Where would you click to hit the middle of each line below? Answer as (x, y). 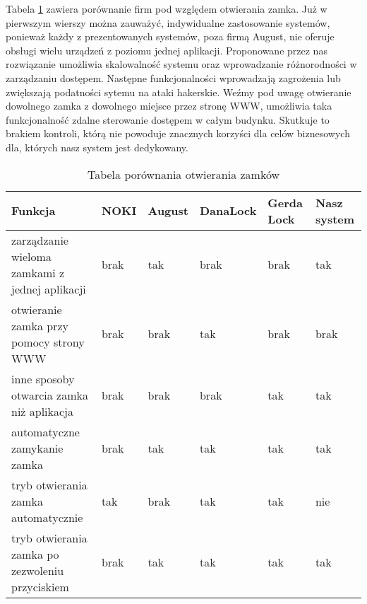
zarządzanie (40, 240)
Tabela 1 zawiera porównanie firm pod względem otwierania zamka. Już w (167, 8)
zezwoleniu (38, 570)
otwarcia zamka (50, 395)
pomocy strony (48, 342)
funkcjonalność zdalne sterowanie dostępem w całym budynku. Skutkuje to (168, 119)
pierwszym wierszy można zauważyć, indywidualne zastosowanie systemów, (168, 22)
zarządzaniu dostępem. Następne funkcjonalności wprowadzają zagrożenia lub (173, 77)
